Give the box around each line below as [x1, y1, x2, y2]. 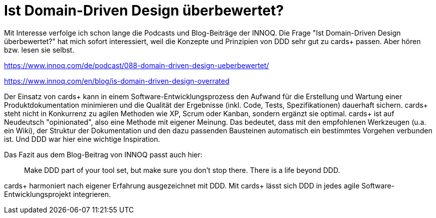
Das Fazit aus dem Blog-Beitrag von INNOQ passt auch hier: [4, 150, 202, 159]
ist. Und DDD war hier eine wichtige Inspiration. [4, 134, 160, 143]
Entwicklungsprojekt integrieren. [4, 189, 111, 198]
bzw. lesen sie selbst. [4, 45, 75, 54]
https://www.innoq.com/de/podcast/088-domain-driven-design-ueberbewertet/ [4, 61, 269, 70]
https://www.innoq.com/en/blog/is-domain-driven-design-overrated [4, 76, 230, 85]
